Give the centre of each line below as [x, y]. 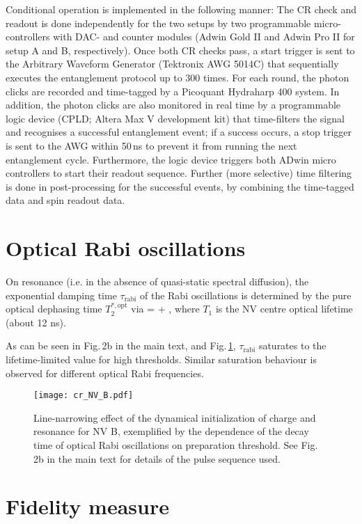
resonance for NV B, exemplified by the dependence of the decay [171, 431]
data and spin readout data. [65, 200]
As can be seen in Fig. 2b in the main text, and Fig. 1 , [121, 346]
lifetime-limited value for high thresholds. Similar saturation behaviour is [162, 359]
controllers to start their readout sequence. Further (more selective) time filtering [179, 173]
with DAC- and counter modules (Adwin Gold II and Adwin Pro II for [204, 37]
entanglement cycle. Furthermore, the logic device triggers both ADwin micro [171, 159]
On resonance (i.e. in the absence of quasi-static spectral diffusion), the [157, 281]
